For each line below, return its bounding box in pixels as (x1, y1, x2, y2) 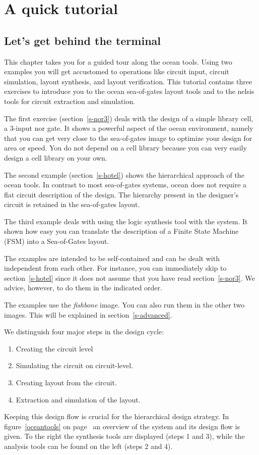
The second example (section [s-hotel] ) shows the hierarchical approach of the (4, 169, 244, 180)
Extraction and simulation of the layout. (16, 394, 141, 405)
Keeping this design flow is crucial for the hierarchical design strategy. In (4, 411, 229, 422)
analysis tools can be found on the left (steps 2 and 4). (4, 440, 173, 451)
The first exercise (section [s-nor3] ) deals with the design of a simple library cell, (4, 113, 253, 123)
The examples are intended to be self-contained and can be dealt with (4, 252, 220, 263)
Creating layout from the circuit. (16, 377, 117, 388)
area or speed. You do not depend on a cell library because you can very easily (4, 142, 247, 153)
